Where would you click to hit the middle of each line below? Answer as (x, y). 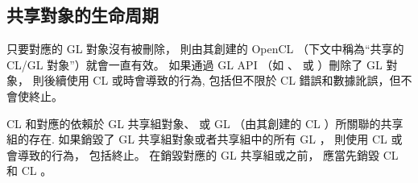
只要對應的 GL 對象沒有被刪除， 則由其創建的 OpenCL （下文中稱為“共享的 (205, 49)
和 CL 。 (29, 171)
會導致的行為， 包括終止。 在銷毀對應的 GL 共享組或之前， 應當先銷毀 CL (203, 154)
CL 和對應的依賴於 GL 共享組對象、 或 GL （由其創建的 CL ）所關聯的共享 (205, 123)
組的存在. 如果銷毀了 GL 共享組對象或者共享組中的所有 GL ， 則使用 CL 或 (205, 139)
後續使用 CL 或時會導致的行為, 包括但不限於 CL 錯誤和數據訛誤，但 (222, 80)
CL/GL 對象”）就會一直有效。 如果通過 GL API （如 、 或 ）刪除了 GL (195, 64)
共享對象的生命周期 (83, 15)
